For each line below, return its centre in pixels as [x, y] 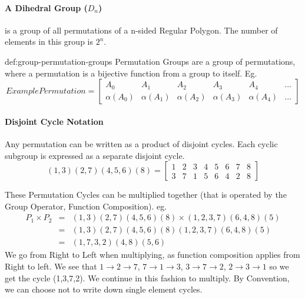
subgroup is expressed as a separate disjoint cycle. [95, 155]
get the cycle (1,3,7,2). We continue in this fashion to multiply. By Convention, [147, 278]
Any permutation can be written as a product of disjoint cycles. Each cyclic [141, 143]
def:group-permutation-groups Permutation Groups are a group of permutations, [150, 61]
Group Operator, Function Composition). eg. [86, 206]
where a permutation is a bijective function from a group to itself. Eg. [131, 73]
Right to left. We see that [51, 266]
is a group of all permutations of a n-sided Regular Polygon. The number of [141, 30]
